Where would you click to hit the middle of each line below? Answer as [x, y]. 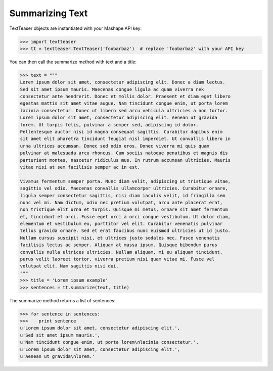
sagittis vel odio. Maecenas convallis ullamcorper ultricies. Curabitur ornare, [124, 189]
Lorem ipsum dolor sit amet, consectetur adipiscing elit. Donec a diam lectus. [123, 82]
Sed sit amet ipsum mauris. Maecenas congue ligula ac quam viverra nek [112, 89]
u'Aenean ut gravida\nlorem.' [57, 356]
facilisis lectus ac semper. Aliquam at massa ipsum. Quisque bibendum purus [119, 245]
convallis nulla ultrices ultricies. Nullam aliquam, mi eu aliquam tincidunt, [121, 252]
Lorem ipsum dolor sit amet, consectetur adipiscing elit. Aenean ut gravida [119, 118]
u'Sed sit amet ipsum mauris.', [60, 335]
